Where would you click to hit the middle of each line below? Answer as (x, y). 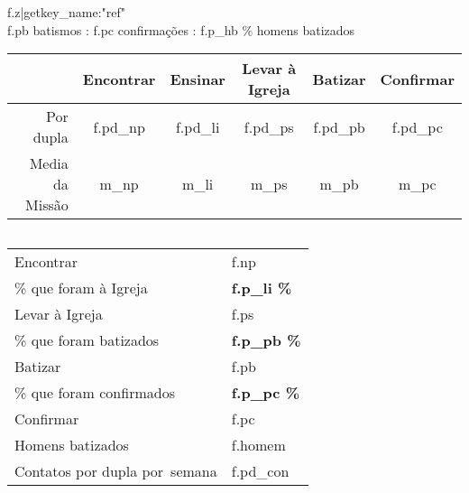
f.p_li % (262, 288)
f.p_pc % (265, 393)
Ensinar (198, 79)
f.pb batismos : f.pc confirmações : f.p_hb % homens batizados (181, 29)
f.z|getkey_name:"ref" (67, 12)
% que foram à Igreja (81, 288)
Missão (47, 205)
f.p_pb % (266, 340)
